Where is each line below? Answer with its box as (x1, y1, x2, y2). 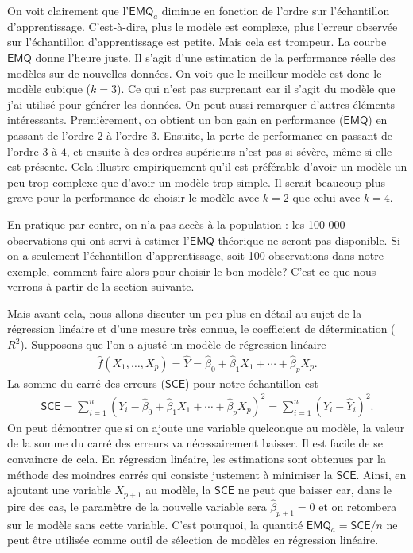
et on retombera (318, 497, 397, 514)
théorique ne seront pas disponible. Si (218, 231, 400, 248)
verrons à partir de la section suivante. (7, 278, 195, 295)
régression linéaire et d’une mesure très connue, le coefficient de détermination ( (7, 320, 396, 337)
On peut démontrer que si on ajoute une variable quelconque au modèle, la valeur (7, 419, 405, 435)
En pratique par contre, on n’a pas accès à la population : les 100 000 (7, 215, 345, 232)
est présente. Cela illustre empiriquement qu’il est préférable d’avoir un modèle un (7, 158, 407, 175)
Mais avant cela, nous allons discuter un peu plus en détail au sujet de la (7, 304, 362, 321)
